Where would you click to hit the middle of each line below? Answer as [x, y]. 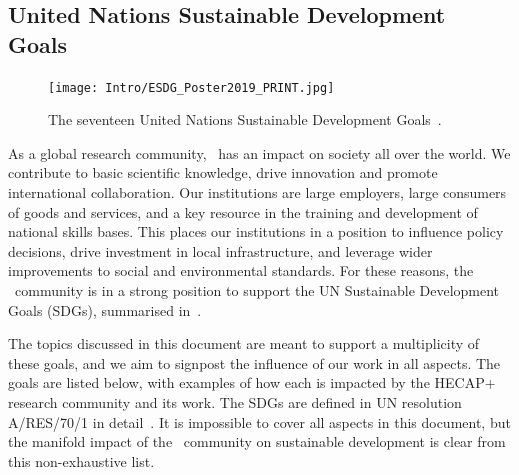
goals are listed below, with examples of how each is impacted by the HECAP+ [252, 382]
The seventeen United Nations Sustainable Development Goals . [245, 119]
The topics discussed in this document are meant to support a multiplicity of [244, 343]
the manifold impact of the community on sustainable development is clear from [257, 441]
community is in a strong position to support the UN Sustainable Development [257, 290]
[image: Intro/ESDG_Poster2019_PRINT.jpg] [191, 87]
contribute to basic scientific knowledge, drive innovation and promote [223, 172]
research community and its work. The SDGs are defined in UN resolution [235, 401]
